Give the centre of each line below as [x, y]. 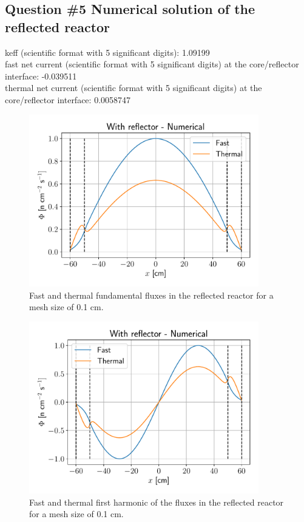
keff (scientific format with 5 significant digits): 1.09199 [107, 52]
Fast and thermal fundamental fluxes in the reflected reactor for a [151, 295]
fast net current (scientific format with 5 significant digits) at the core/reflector [152, 64]
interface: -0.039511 [41, 76]
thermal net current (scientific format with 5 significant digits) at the [133, 88]
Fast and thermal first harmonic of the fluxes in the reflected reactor [157, 502]
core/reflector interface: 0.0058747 [68, 99]
